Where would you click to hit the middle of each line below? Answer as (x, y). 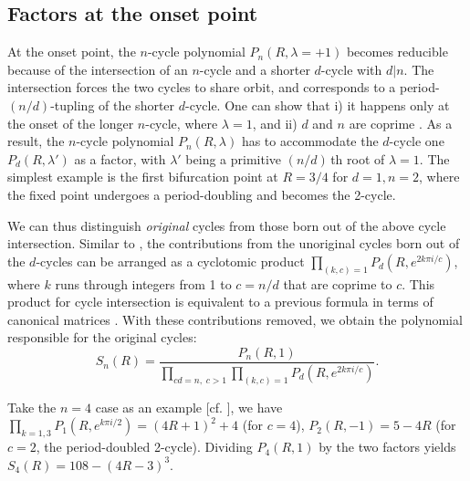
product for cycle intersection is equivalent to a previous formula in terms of (220, 302)
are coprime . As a (401, 123)
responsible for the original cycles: (102, 337)
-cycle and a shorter (255, 69)
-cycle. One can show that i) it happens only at (318, 105)
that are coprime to (338, 283)
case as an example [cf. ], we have (189, 407)
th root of (358, 158)
